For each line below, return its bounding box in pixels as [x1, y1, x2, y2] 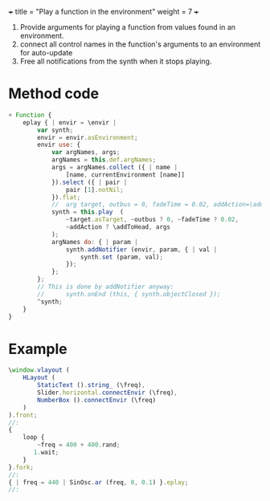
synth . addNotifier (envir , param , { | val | [65, 245, 218, 254]
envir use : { [37, 141, 81, 149]
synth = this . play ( [51, 208, 125, 216]
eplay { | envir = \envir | [22, 118, 117, 127]
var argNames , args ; [51, 149, 121, 157]
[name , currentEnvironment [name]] [65, 170, 185, 179]
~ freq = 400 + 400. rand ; [37, 441, 121, 449]
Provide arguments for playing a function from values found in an [19, 22, 235, 31]
